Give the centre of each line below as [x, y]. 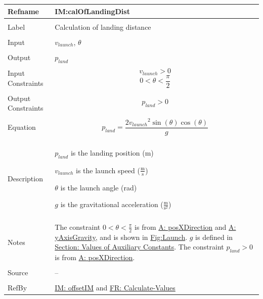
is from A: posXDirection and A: [185, 227]
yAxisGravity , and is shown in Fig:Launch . [121, 237]
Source [18, 272]
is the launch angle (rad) [99, 187]
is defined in [214, 237]
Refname [23, 11]
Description [25, 179]
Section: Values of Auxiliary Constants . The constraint [139, 247]
